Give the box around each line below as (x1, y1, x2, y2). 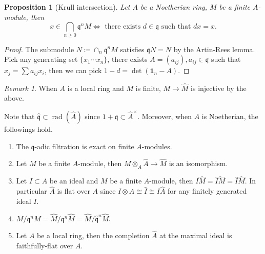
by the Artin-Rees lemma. (173, 43, 255, 54)
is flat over (57, 186, 90, 196)
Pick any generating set (4, 54, 78, 64)
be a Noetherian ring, (140, 2, 207, 12)
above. (4, 93, 24, 103)
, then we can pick (44, 65, 102, 76)
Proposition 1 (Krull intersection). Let (4, 2, 130, 12)
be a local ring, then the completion (37, 230, 150, 241)
